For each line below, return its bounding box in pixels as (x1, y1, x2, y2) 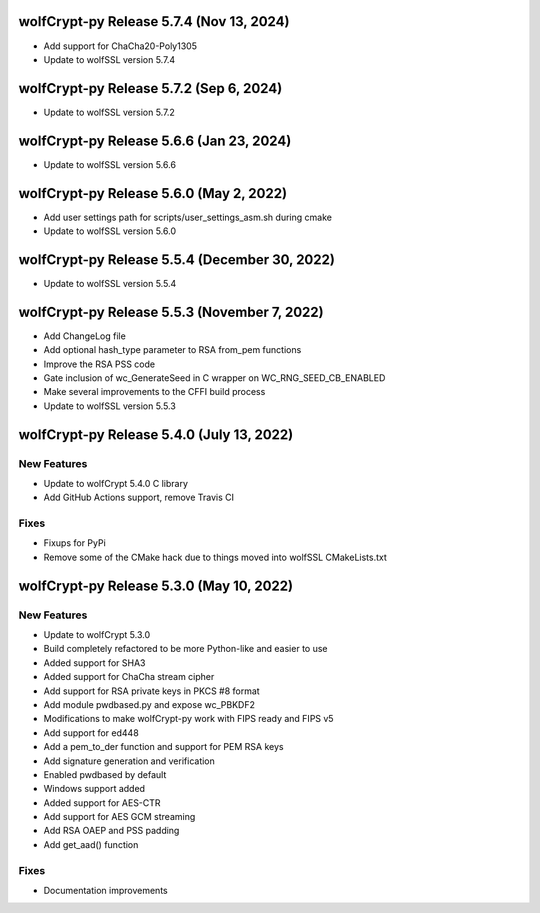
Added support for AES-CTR (43, 796, 161, 809)
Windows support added (43, 783, 145, 795)
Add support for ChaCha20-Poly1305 (43, 40, 197, 52)
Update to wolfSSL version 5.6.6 (43, 158, 177, 170)
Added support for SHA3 (43, 656, 146, 669)
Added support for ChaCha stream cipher (43, 671, 215, 683)
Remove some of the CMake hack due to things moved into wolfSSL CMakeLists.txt (43, 551, 387, 563)
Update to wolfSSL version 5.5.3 (43, 400, 177, 412)
